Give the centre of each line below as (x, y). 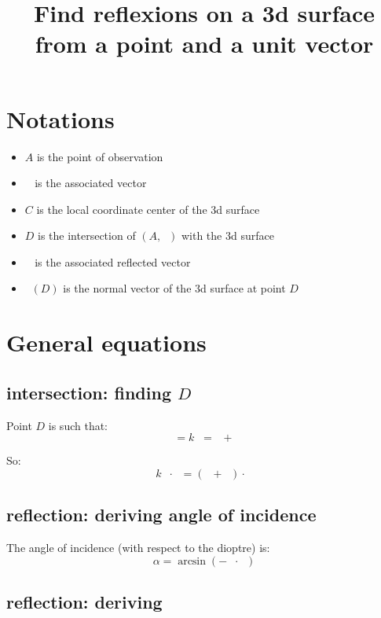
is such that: (78, 425)
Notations (60, 118)
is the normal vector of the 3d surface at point (174, 288)
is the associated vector (91, 183)
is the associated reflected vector (113, 261)
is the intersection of (87, 235)
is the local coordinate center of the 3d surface (148, 209)
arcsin (192, 561)
